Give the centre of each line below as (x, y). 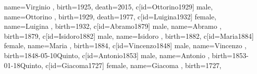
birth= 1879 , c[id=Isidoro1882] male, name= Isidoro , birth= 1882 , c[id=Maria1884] (129, 36)
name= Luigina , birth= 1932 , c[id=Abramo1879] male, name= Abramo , (113, 26)
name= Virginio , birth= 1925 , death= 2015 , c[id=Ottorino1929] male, (108, 6)
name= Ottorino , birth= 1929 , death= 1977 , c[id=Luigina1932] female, (110, 16)
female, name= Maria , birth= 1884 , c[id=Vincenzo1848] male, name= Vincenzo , (125, 45)
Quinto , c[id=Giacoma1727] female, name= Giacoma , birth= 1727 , (121, 65)
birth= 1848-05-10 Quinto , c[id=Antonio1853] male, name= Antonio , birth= (118, 55)
